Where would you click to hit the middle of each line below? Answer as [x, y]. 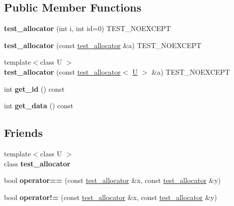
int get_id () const [34, 88]
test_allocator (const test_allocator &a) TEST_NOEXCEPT [103, 45]
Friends [24, 133]
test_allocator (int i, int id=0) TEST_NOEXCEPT [87, 28]
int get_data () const [39, 106]
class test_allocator [37, 163]
